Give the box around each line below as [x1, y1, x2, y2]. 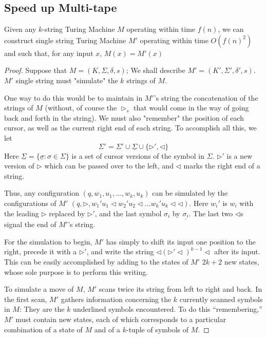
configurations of [4, 197, 56, 208]
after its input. [214, 246, 260, 257]
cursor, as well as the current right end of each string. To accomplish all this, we [4, 122, 257, 133]
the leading [4, 208, 39, 218]
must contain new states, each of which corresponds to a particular [15, 313, 226, 324]
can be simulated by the [152, 187, 228, 198]
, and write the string [86, 246, 154, 257]
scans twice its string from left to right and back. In [99, 284, 262, 294]
